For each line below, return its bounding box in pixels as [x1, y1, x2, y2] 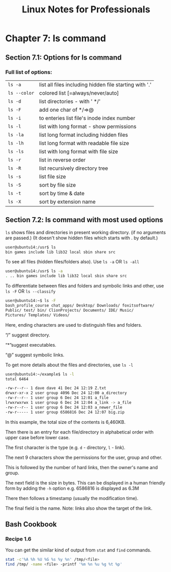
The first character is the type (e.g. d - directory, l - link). [5, 444, 125, 451]
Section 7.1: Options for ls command [5, 53, 122, 62]
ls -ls [8, 148, 24, 154]
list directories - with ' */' [39, 98, 101, 105]
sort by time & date [39, 189, 84, 196]
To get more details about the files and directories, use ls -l [5, 362, 134, 368]
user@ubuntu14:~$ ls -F [5, 298, 56, 303]
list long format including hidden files [39, 131, 128, 138]
